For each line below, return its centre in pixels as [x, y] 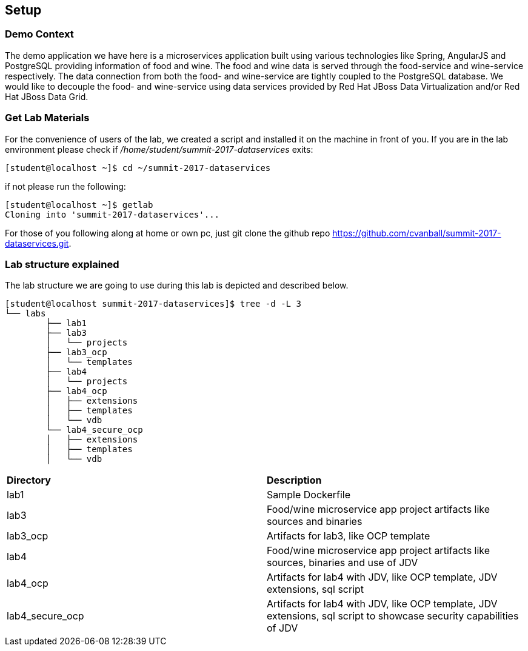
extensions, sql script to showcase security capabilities [393, 616]
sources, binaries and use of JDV [343, 563]
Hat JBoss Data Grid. [47, 96]
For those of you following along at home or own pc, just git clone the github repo [168, 233]
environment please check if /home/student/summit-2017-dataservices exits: [159, 149]
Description [294, 480]
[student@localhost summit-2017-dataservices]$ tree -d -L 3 [153, 304]
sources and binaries [315, 522]
